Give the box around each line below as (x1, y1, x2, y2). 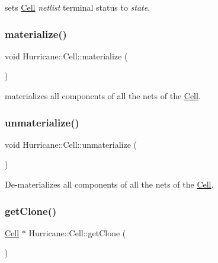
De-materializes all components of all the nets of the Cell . (5, 178, 214, 190)
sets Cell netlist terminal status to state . (5, 1, 150, 13)
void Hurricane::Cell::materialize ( (5, 49, 128, 62)
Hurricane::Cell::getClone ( (28, 226, 126, 239)
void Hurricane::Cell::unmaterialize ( (5, 138, 137, 150)
